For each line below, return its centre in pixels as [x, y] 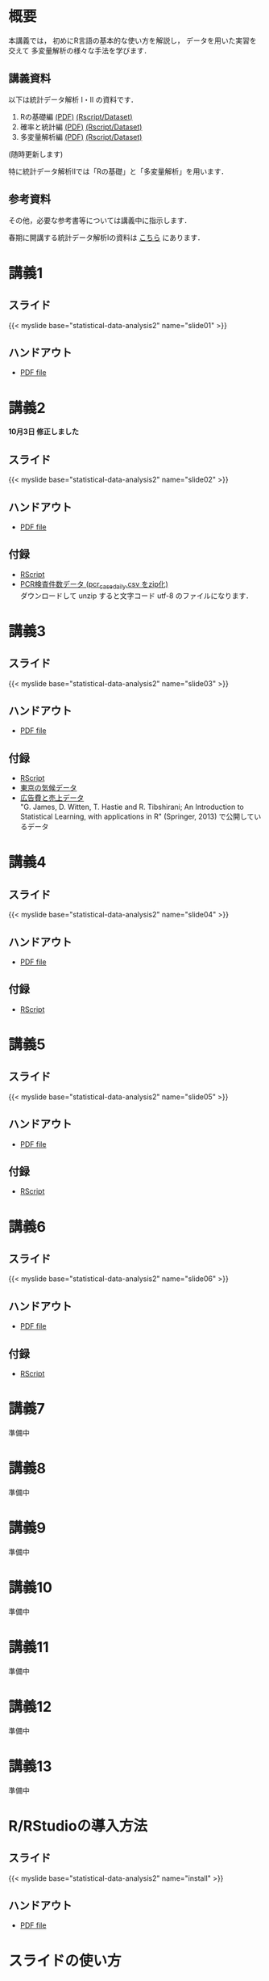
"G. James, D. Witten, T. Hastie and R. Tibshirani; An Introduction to [132, 807]
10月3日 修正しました [43, 432]
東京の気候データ [48, 788]
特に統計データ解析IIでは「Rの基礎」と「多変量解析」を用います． [118, 171]
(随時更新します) [36, 154]
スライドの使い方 [65, 1960]
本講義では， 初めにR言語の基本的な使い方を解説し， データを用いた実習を [132, 40]
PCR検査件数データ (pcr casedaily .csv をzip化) [94, 585]
